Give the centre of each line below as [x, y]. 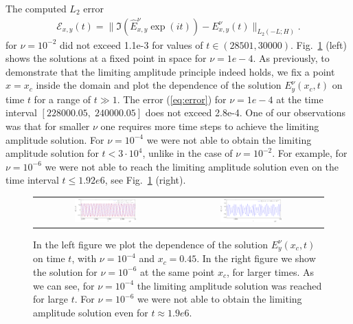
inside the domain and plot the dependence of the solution [159, 85]
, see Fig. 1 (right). [145, 180]
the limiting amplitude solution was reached [229, 285]
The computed [36, 8]
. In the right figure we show [256, 258]
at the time [300, 99]
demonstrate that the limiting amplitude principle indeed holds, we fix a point [170, 71]
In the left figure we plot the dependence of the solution [150, 244]
